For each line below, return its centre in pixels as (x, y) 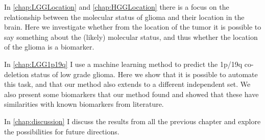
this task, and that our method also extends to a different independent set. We (127, 84)
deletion (17, 74)
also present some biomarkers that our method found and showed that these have (131, 94)
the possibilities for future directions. (62, 131)
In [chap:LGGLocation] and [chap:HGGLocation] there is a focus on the (117, 7)
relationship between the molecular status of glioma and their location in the (124, 17)
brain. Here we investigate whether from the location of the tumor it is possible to (133, 27)
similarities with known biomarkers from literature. (84, 104)
